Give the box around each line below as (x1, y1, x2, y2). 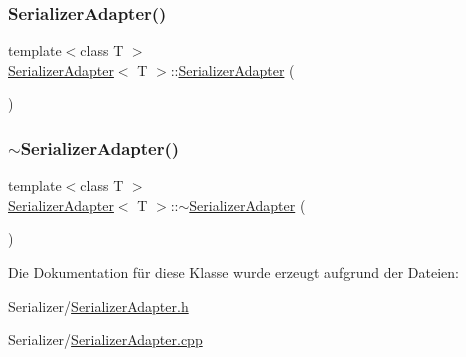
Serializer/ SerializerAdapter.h (8, 295, 189, 316)
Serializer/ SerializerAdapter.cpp (8, 329, 203, 350)
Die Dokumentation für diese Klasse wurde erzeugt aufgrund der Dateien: (8, 262, 459, 282)
